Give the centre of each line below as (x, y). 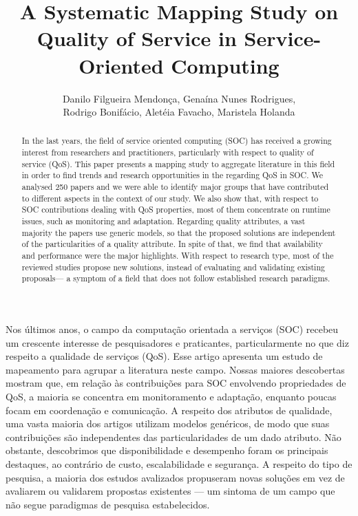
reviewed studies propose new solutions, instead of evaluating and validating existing (173, 267)
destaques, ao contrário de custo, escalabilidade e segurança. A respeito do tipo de (179, 463)
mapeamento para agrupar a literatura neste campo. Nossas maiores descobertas (175, 369)
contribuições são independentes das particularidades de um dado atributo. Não (173, 437)
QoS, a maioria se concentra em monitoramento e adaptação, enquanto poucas (171, 396)
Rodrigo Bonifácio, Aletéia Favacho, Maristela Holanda (179, 112)
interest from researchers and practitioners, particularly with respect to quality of (168, 152)
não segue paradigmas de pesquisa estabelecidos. (108, 504)
